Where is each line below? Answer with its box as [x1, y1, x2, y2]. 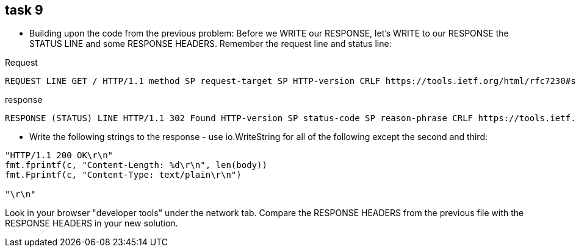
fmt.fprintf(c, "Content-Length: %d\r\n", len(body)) [5, 160, 267, 170]
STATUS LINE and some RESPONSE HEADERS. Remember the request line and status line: [29, 38, 392, 49]
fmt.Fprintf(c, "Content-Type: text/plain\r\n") [5, 170, 242, 180]
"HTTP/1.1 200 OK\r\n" [5, 150, 113, 161]
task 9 [5, 2, 43, 18]
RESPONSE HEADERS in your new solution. [5, 218, 178, 229]
